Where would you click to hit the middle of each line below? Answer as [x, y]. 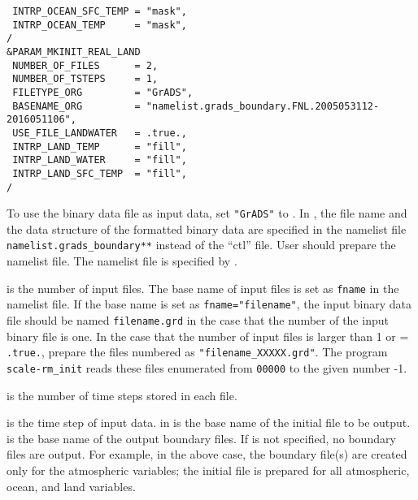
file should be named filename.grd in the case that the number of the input [198, 320]
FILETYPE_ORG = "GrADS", [103, 92]
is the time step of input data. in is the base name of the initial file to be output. [209, 422]
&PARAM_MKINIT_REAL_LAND [74, 52]
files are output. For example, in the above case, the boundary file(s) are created [207, 454]
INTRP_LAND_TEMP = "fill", [100, 147]
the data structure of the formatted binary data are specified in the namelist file [207, 228]
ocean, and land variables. [71, 486]
